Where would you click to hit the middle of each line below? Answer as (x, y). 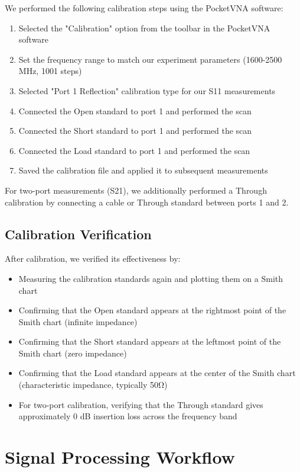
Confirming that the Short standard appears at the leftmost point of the (150, 341)
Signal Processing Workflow (120, 457)
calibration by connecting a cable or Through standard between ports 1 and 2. (147, 202)
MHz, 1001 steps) (50, 71)
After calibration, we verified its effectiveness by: (93, 259)
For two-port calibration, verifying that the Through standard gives (141, 404)
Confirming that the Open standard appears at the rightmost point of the (152, 310)
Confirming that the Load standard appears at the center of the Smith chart (157, 373)
